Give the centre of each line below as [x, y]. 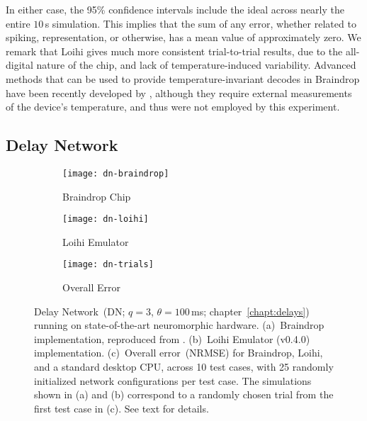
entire [18, 23]
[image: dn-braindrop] [116, 173]
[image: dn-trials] [108, 265]
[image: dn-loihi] [106, 219]
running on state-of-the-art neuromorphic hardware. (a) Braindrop [179, 325]
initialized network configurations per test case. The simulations [173, 380]
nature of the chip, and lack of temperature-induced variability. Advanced [196, 65]
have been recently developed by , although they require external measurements [179, 92]
